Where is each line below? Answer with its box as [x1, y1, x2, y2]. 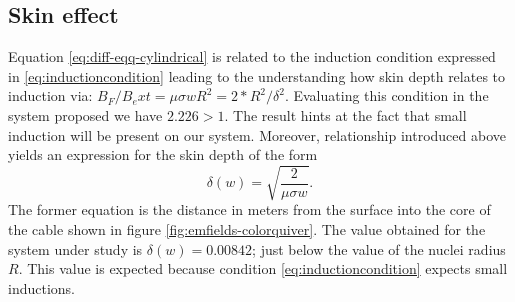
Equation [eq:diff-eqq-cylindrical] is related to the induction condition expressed [8, 46, 496, 67]
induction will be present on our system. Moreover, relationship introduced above [8, 124, 506, 145]
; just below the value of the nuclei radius [252, 238, 506, 259]
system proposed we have [8, 104, 163, 125]
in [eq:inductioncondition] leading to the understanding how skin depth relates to [8, 65, 506, 86]
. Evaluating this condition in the [284, 85, 489, 106]
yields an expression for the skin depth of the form [8, 144, 318, 165]
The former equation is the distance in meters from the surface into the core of [8, 199, 491, 220]
